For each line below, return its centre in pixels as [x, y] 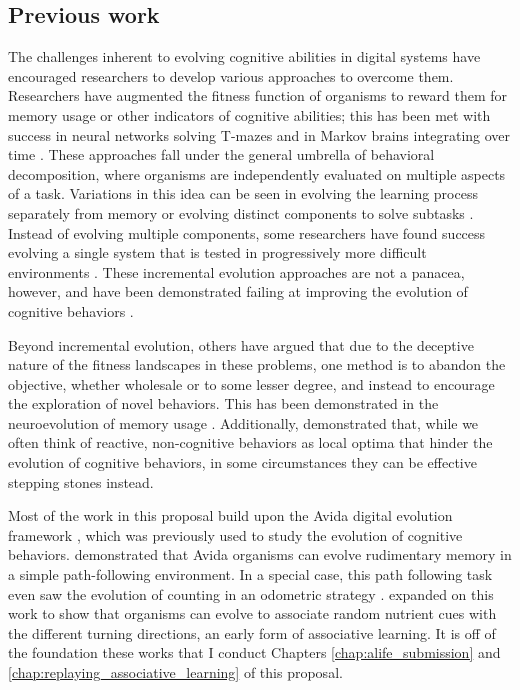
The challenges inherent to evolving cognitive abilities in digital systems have [244, 56]
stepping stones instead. [81, 481]
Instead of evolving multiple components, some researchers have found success [247, 232]
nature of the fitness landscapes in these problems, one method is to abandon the [257, 364]
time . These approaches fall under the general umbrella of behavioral [221, 154]
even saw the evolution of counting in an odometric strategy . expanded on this [251, 593]
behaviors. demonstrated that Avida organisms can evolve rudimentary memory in [260, 554]
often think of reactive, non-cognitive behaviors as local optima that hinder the [250, 442]
